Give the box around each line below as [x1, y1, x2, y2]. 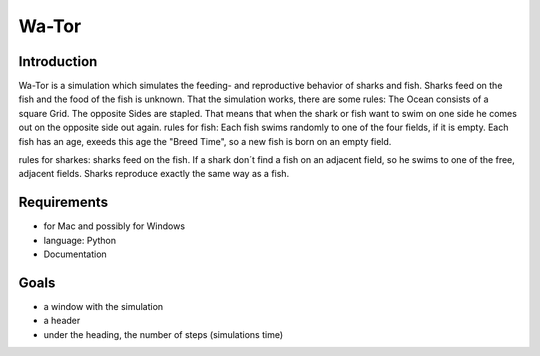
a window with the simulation [43, 301, 164, 312]
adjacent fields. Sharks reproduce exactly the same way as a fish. [18, 168, 290, 180]
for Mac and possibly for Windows [43, 220, 185, 232]
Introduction [18, 53, 98, 70]
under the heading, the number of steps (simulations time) [43, 328, 284, 340]
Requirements [18, 194, 109, 211]
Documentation [43, 248, 107, 260]
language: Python [43, 234, 117, 246]
